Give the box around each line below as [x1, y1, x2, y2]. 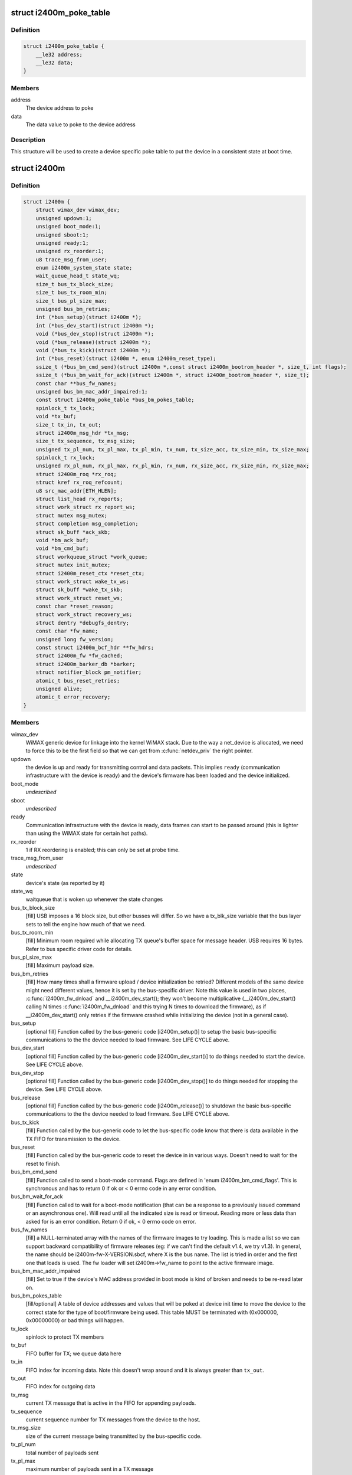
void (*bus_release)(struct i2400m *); [35, 339, 152, 345]
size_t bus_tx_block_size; [35, 281, 114, 287]
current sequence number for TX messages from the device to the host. [25, 1416, 200, 1423]
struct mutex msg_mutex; [35, 512, 108, 519]
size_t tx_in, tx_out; [35, 421, 101, 428]
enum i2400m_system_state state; [35, 264, 133, 271]
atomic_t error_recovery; [35, 694, 111, 700]
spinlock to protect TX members [25, 1333, 104, 1340]
